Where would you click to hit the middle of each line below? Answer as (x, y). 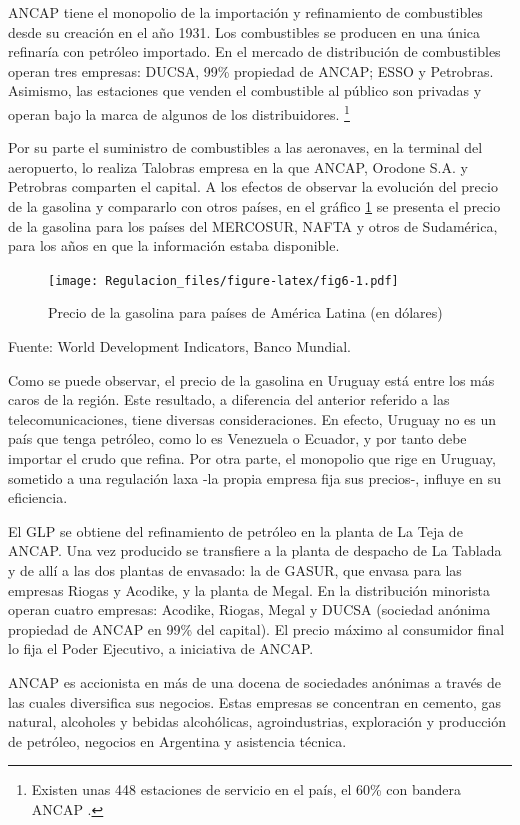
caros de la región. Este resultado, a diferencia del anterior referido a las (229, 399)
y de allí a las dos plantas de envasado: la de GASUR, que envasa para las (235, 569)
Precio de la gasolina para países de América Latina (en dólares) (245, 312)
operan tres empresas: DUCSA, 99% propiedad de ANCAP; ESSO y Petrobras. (251, 70)
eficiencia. (38, 497)
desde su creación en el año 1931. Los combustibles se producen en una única (244, 31)
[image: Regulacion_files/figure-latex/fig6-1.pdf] (223, 280)
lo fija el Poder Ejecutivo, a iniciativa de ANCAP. (161, 648)
